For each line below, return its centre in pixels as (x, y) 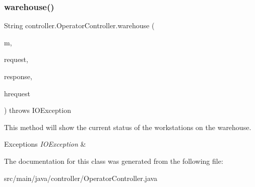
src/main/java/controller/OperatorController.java (81, 178)
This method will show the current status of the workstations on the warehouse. (128, 127)
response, (18, 76)
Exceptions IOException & (45, 144)
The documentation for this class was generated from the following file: (114, 161)
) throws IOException (38, 110)
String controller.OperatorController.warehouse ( (79, 25)
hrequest (17, 93)
